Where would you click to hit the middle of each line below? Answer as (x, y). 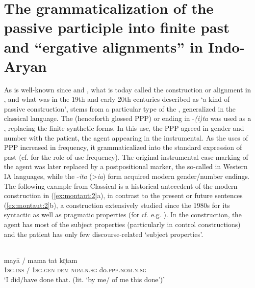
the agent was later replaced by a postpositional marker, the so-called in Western (126, 166)
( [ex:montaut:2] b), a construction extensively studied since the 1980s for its (117, 205)
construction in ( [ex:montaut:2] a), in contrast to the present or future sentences (123, 195)
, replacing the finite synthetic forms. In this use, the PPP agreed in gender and (124, 128)
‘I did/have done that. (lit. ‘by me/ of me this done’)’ (84, 279)
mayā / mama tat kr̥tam (41, 260)
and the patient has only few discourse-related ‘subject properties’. (104, 234)
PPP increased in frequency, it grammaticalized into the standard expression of (123, 147)
